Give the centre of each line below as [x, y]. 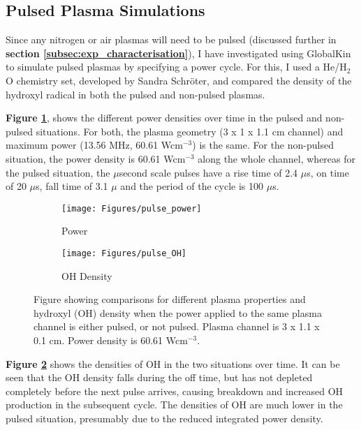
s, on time [328, 172]
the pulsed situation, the [58, 172]
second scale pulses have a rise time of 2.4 [208, 172]
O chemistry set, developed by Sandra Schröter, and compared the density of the [179, 80]
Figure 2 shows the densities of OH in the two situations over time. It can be [173, 363]
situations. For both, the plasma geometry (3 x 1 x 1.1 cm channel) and [190, 131]
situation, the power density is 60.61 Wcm [96, 158]
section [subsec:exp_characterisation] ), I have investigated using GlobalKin [178, 53]
